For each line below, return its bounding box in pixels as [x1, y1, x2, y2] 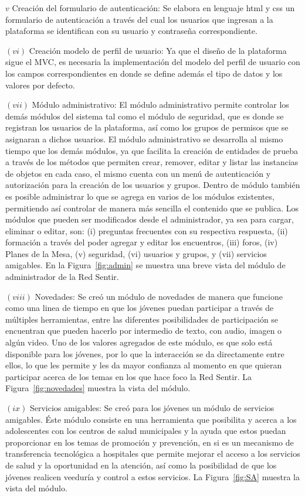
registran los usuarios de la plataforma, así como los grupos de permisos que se [5, 121, 289, 134]
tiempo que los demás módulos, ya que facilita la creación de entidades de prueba [5, 144, 298, 156]
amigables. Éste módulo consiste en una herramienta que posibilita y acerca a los [5, 413, 297, 425]
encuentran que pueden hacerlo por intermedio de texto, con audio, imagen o [5, 324, 282, 337]
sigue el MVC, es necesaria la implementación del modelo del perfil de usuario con [5, 56, 300, 68]
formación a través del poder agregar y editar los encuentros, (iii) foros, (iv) [5, 236, 278, 248]
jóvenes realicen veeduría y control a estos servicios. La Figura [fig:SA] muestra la [5, 470, 300, 483]
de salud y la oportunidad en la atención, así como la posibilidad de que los [5, 459, 277, 471]
